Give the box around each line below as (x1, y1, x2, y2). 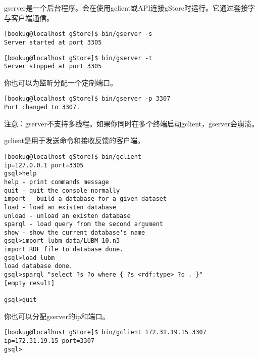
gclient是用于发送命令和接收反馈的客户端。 (4, 135, 145, 146)
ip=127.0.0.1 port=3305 (4, 161, 84, 169)
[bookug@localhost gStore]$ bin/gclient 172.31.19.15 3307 (4, 329, 206, 336)
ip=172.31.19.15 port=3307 (4, 337, 94, 344)
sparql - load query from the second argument (4, 220, 163, 228)
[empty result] (4, 279, 55, 287)
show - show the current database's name (4, 229, 145, 236)
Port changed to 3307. (4, 104, 80, 111)
